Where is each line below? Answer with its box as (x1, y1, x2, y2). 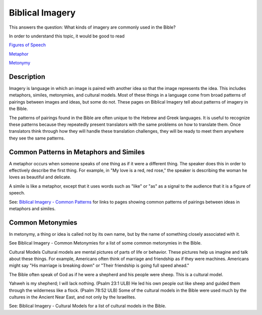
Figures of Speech (9, 42, 46, 48)
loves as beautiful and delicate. (9, 174, 71, 180)
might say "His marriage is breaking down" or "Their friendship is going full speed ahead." (9, 262, 189, 268)
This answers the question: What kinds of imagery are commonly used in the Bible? (9, 24, 176, 30)
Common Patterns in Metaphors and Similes (9, 148, 145, 156)
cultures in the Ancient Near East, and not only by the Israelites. (9, 294, 136, 300)
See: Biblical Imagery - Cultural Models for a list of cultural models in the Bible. (9, 303, 166, 309)
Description (9, 72, 46, 81)
